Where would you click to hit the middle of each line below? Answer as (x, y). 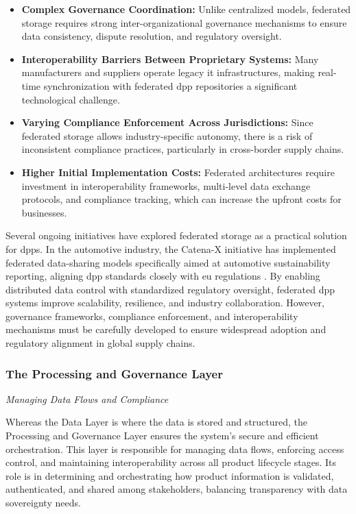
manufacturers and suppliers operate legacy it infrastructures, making (168, 72)
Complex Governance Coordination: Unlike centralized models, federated (186, 9)
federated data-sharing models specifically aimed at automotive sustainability (168, 262)
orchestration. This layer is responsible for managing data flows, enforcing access (175, 449)
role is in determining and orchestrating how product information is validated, (170, 475)
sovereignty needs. (43, 503)
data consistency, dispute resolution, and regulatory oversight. (152, 36)
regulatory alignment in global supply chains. (100, 343)
